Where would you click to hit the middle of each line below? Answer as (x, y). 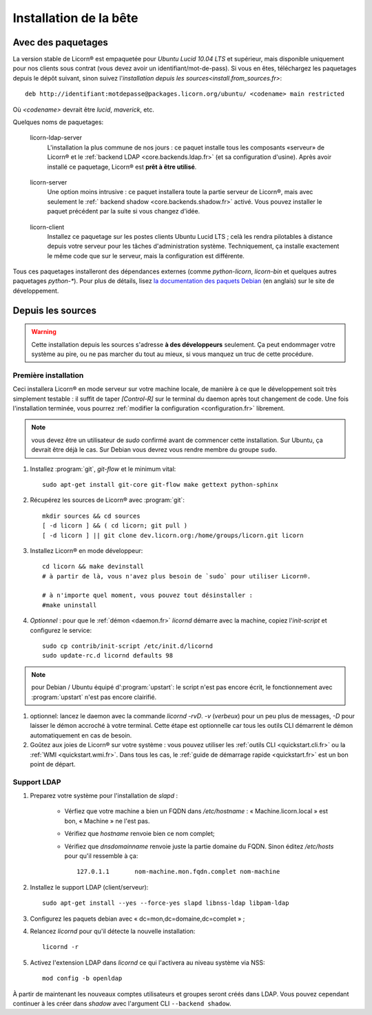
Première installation (48, 375)
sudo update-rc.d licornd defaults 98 (108, 656)
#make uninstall (70, 605)
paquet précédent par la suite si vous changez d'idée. (124, 211)
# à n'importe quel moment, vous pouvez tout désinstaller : (147, 595)
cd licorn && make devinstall (93, 567)
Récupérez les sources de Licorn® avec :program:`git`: (107, 500)
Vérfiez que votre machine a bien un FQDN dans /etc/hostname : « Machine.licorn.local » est (196, 811)
